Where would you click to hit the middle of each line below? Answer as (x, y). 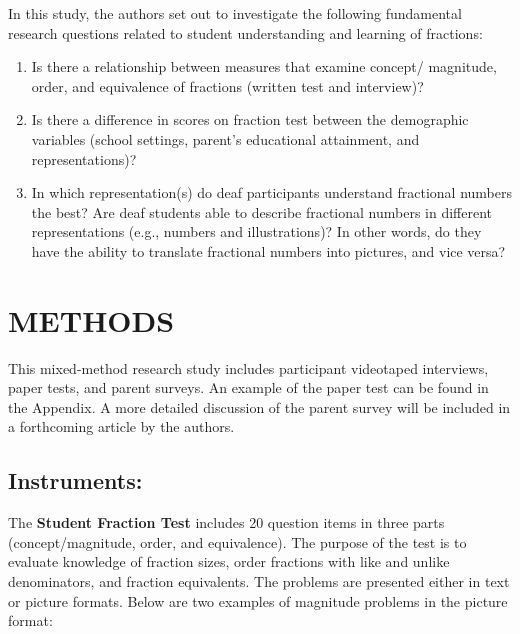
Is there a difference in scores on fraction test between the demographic (250, 119)
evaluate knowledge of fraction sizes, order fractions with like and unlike (229, 561)
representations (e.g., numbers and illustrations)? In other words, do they (256, 231)
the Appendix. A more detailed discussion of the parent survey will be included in (259, 406)
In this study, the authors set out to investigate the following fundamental (235, 13)
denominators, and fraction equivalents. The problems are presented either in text (259, 581)
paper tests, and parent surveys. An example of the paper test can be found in (248, 387)
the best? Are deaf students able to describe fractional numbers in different (262, 211)
